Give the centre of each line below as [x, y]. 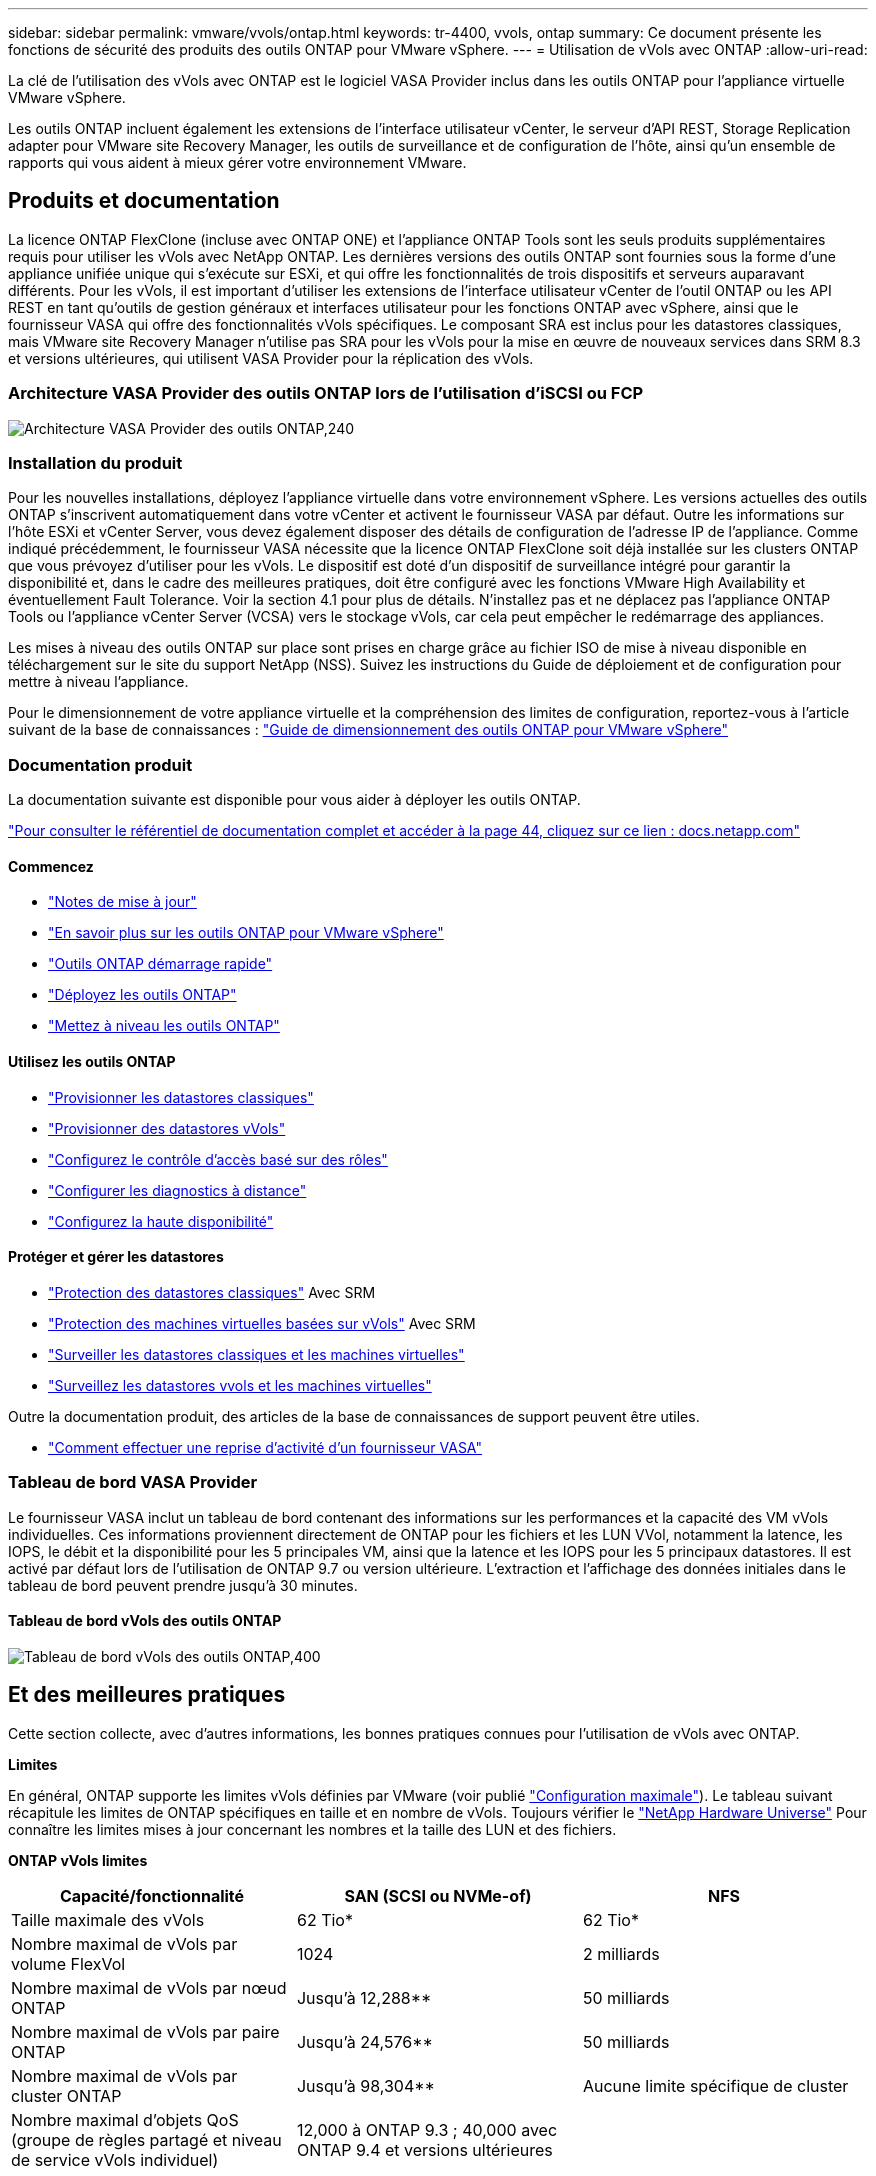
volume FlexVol [68, 1963]
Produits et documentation [144, 201]
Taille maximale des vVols [108, 1919]
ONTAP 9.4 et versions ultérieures [424, 2149]
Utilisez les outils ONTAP [92, 1061]
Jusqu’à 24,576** [364, 2041]
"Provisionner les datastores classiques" [181, 1097]
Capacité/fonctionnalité [152, 1895]
